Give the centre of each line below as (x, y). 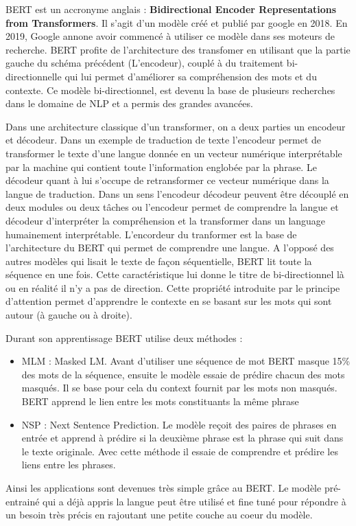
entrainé (23, 501)
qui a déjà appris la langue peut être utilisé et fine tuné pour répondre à (194, 501)
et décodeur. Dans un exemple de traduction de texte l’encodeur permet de (164, 140)
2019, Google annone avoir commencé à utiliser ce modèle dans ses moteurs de (170, 36)
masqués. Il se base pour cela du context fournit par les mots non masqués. (179, 388)
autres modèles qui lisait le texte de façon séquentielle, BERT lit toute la (159, 261)
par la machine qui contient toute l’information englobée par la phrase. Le (161, 167)
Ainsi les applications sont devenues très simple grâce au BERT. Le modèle (164, 488)
